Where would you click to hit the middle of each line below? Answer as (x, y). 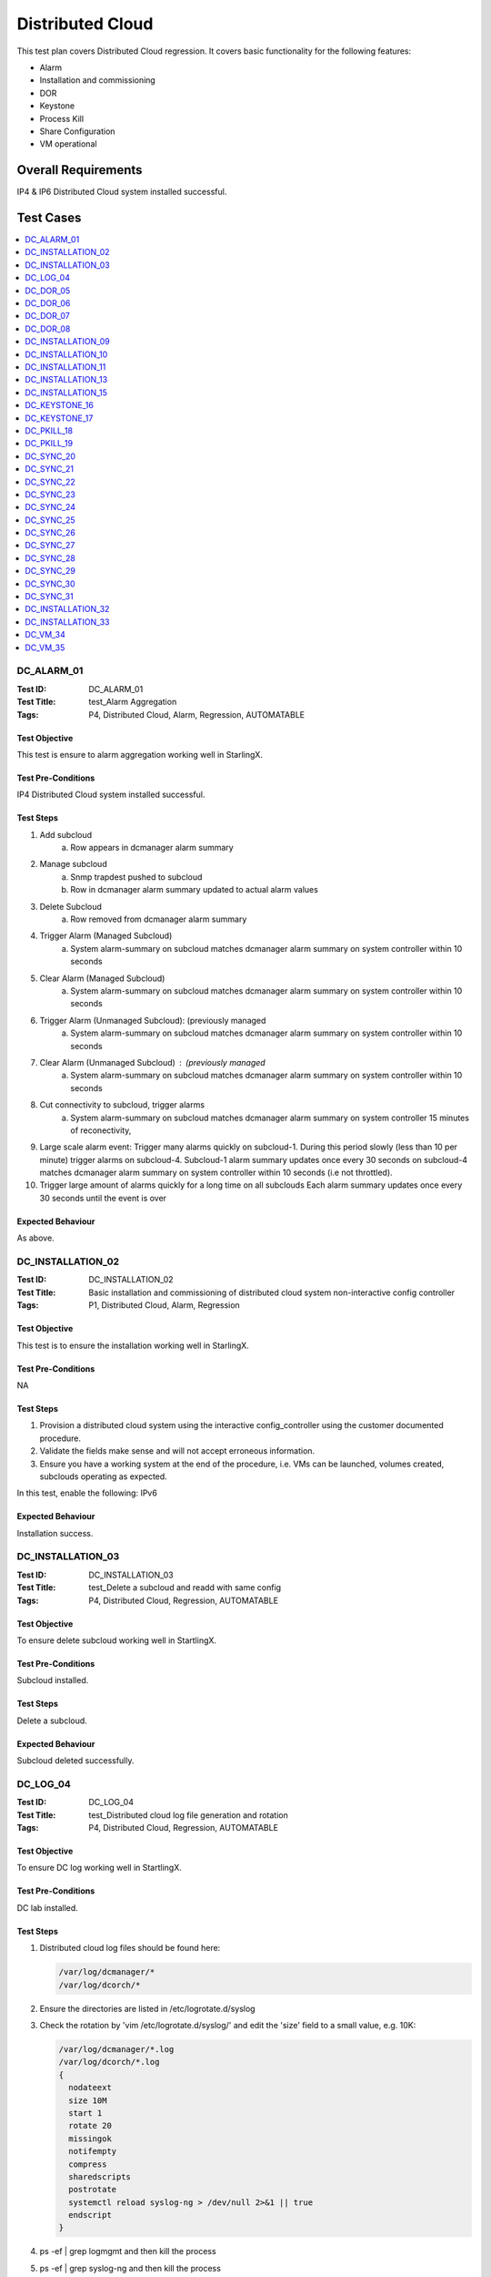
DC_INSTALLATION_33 (67, 622)
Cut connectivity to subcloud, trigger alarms (122, 1105)
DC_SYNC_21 (50, 469)
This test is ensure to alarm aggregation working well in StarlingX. (140, 754)
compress (88, 2164)
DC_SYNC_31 (49, 597)
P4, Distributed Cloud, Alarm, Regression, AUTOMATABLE (196, 714)
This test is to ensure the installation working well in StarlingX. (133, 1345)
